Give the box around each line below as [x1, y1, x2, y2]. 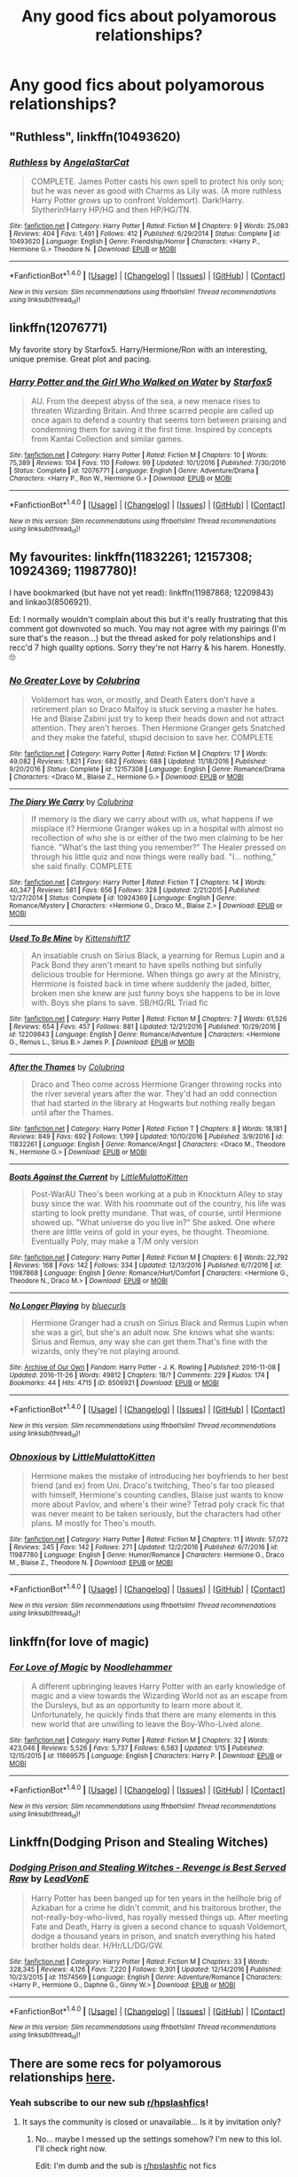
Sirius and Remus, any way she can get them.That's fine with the [30, 1336, 268, 1347]
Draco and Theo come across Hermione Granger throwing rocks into [30, 1079, 282, 1089]
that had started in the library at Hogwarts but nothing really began [30, 1098, 276, 1109]
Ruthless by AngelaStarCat [9, 155, 130, 168]
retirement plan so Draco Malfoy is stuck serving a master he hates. [30, 704, 278, 715]
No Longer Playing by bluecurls [9, 1301, 127, 1311]
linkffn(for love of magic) [9, 1634, 150, 1649]
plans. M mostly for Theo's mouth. [30, 1518, 157, 1529]
